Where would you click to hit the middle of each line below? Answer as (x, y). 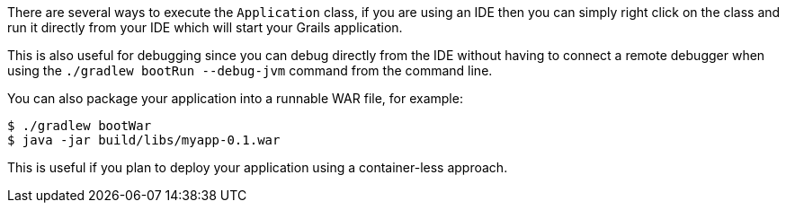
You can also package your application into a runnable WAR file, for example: (235, 98)
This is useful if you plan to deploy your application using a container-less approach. (258, 167)
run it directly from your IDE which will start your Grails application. (205, 27)
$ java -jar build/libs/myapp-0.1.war (144, 140)
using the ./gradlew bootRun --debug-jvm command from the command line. (250, 70)
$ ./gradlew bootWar (80, 126)
